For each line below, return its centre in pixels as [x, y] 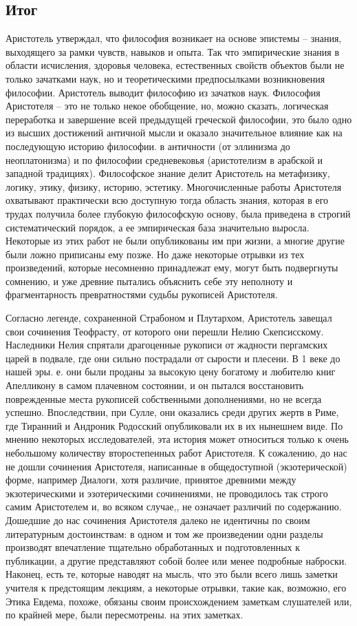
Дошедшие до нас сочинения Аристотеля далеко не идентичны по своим [158, 520]
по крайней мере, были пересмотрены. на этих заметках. [125, 615]
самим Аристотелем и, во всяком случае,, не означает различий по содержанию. [174, 507]
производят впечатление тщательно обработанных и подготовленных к [153, 547]
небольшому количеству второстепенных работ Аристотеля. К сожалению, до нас [176, 453]
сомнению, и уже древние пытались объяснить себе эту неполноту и [149, 281]
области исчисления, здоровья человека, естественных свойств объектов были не [175, 65]
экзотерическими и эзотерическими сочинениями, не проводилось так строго [167, 493]
